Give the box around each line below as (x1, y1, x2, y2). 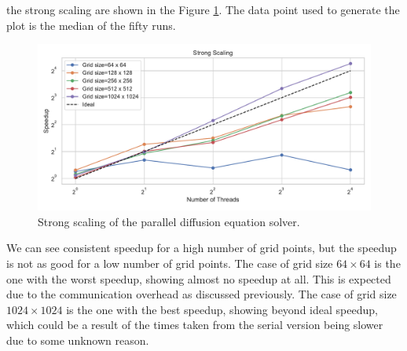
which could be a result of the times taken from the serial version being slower (6, 316, 383, 333)
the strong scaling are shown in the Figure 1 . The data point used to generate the (6, 2, 400, 17)
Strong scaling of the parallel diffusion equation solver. (38, 213, 300, 229)
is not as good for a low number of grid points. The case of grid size (6, 254, 333, 271)
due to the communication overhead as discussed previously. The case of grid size (6, 286, 397, 302)
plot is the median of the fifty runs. (6, 16, 176, 33)
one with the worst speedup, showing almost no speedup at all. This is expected (6, 270, 391, 287)
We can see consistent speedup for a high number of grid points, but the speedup (6, 239, 397, 256)
